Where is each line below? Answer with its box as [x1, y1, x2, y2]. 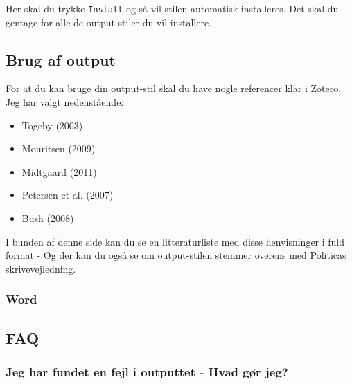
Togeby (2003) [21, 118, 83, 132]
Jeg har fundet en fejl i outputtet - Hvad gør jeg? [6, 363, 288, 380]
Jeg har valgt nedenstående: [6, 95, 124, 109]
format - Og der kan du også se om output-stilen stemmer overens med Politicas [6, 248, 346, 262]
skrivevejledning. [6, 261, 76, 275]
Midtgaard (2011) [21, 164, 97, 179]
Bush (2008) [21, 211, 74, 226]
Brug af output [6, 48, 116, 70]
